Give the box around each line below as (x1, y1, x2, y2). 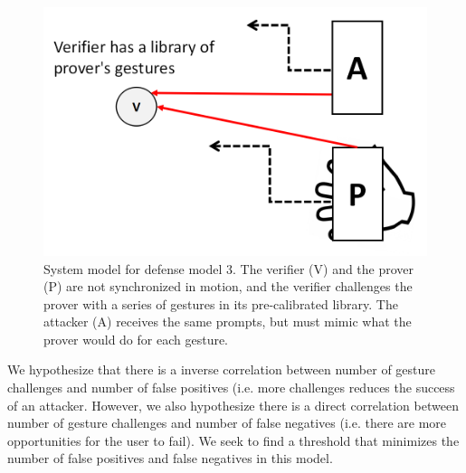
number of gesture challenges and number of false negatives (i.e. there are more (7, 413, 447, 432)
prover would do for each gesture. (43, 329, 229, 348)
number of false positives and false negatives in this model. (7, 449, 333, 468)
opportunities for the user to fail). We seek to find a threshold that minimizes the (7, 430, 460, 449)
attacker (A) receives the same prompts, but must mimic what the (43, 312, 412, 331)
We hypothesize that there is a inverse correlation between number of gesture (7, 360, 436, 379)
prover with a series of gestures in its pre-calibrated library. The (43, 294, 398, 313)
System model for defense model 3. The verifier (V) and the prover (43, 259, 414, 278)
